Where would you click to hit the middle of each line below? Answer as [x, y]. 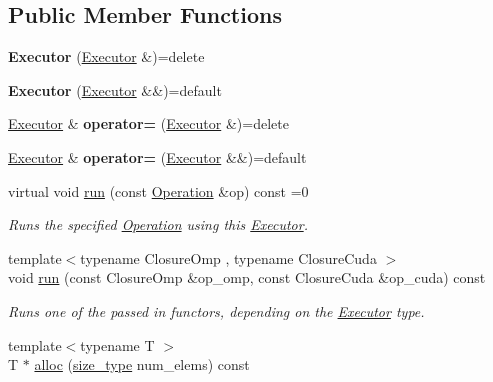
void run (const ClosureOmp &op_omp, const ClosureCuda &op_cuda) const [247, 277]
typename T [117, 344]
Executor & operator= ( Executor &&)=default [157, 156]
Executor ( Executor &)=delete [106, 56]
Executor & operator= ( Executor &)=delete [148, 123]
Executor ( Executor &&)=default [115, 89]
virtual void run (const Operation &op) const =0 [158, 190]
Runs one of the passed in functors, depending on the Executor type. [216, 310]
